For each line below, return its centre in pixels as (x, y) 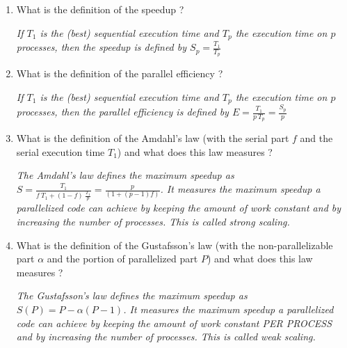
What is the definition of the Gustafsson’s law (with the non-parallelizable (175, 245)
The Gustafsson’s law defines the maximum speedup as (132, 295)
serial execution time (60, 151)
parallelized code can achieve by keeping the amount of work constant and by (179, 208)
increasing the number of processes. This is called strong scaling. (153, 222)
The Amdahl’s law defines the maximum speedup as (125, 175)
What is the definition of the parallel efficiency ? (120, 73)
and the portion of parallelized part (122, 259)
